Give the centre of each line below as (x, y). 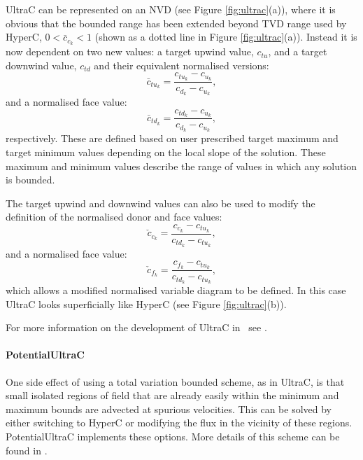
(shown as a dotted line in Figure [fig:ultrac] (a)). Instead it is (226, 37)
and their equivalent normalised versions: (181, 65)
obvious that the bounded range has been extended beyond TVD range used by (176, 23)
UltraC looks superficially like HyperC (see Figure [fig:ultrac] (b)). (146, 304)
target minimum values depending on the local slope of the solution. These (166, 152)
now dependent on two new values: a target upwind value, (130, 51)
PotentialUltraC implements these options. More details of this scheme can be (173, 436)
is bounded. (30, 180)
